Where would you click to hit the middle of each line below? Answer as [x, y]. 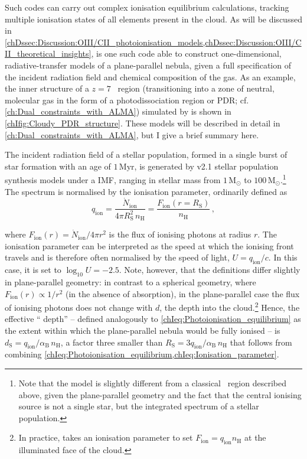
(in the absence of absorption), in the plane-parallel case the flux [183, 293]
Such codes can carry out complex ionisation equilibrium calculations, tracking [147, 7]
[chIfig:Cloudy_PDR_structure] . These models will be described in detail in [143, 123]
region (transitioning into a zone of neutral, [196, 88]
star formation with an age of [58, 166]
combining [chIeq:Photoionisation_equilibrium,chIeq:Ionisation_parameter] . [142, 354]
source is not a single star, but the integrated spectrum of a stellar [139, 406]
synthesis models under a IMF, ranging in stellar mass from [113, 179]
